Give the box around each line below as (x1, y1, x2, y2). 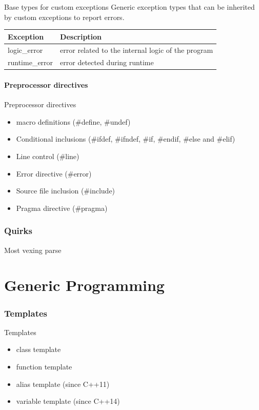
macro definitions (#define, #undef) (16, 116, 131, 127)
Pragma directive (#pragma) (16, 202, 108, 213)
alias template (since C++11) (16, 378, 110, 389)
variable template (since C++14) (16, 396, 120, 406)
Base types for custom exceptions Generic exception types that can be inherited (4, 2, 255, 12)
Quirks (4, 224, 32, 237)
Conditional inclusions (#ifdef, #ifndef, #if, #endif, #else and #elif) (16, 133, 235, 144)
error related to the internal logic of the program (60, 44, 213, 55)
